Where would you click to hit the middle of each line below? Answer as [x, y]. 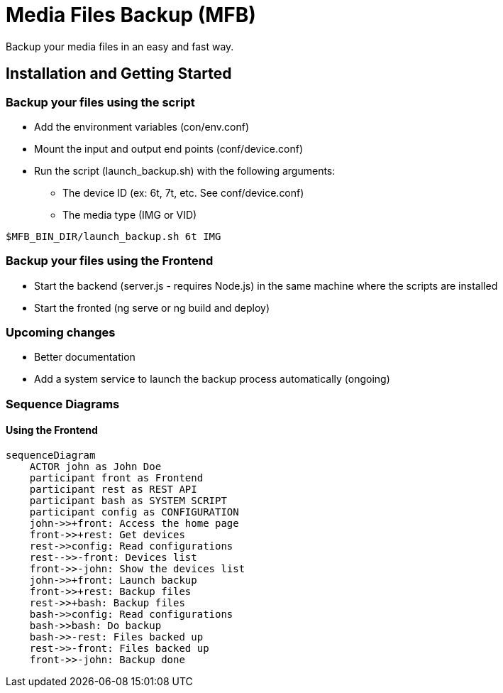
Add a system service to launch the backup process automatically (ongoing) [212, 379]
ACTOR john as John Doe [95, 467]
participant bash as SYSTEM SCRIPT [128, 501]
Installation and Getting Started [119, 74]
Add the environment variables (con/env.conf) [142, 126]
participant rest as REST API [113, 490]
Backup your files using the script [100, 102]
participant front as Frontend [116, 478]
